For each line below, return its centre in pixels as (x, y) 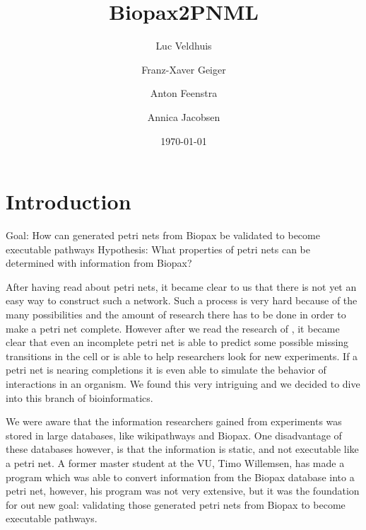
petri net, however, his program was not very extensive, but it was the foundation (183, 491)
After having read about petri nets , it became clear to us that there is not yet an (181, 286)
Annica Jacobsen (184, 116)
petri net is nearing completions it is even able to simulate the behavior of (166, 370)
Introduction (69, 201)
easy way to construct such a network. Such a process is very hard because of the (182, 300)
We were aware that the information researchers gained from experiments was (174, 421)
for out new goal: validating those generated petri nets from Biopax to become (176, 504)
